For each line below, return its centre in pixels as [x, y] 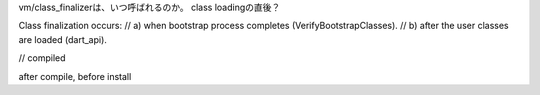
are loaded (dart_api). [62, 39]
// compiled [42, 58]
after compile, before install [75, 76]
